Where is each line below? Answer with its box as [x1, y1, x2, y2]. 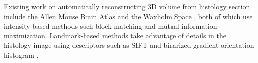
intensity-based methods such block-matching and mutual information [4, 21, 217, 31]
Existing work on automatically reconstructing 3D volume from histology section [4, 1, 250, 11]
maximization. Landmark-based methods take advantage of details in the [4, 30, 226, 40]
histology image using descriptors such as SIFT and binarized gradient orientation [4, 40, 254, 50]
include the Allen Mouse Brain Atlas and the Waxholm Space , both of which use [4, 11, 253, 21]
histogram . [4, 49, 39, 60]
